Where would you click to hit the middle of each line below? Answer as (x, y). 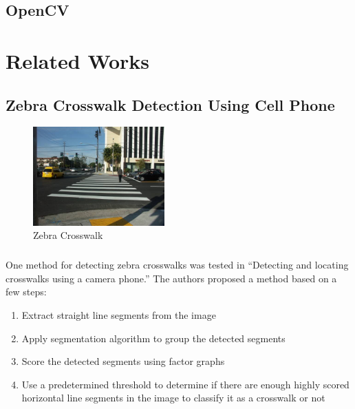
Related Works (78, 60)
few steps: (26, 292)
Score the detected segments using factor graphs (123, 361)
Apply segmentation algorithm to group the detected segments (153, 338)
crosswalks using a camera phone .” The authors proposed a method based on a (171, 278)
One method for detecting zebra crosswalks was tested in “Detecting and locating (177, 265)
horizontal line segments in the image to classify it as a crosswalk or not (173, 398)
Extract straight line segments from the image (119, 314)
